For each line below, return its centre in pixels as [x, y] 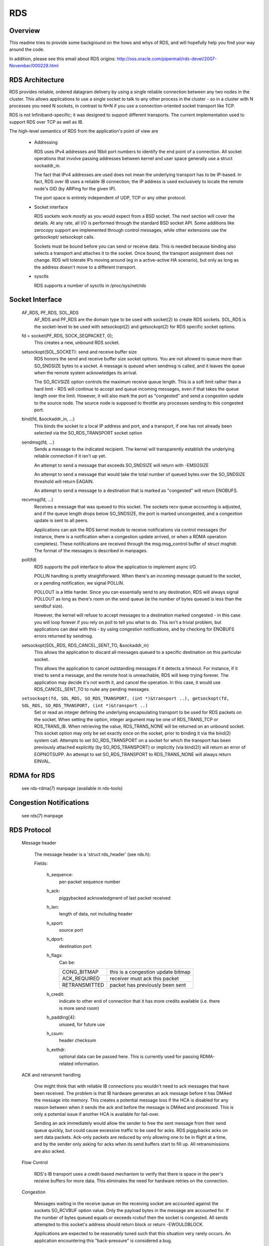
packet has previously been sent [148, 985]
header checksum [78, 1040]
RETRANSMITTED [83, 985]
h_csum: [55, 1033]
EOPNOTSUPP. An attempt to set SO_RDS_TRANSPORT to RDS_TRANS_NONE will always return [133, 754]
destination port [75, 946]
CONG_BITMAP [80, 972]
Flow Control [35, 1163]
